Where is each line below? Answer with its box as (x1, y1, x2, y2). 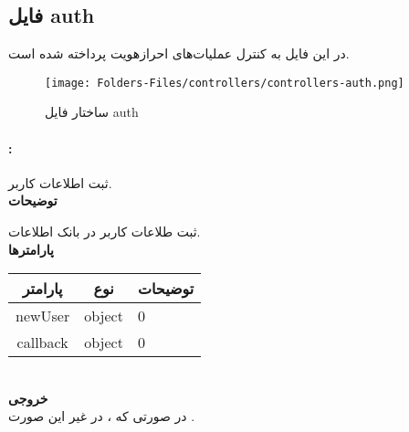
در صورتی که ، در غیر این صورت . (8, 406, 195, 426)
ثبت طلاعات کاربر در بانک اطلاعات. (8, 222, 201, 241)
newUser (16, 305, 70, 327)
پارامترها (8, 239, 54, 258)
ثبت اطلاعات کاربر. (8, 173, 112, 192)
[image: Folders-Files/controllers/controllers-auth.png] (45, 76, 404, 90)
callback (16, 332, 68, 353)
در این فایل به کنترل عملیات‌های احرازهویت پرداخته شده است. (8, 44, 350, 63)
